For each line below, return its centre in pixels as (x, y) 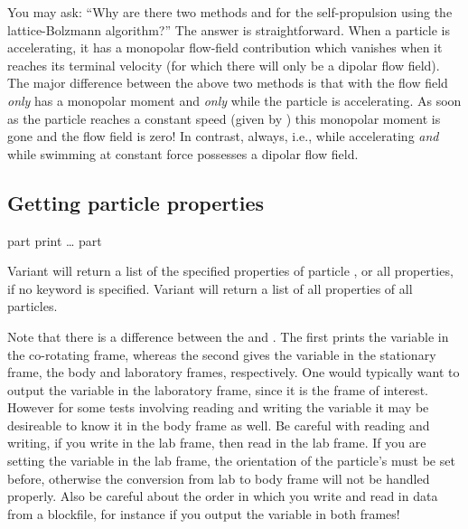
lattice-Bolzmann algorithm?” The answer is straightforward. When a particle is (229, 29)
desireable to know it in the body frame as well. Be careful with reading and (219, 425)
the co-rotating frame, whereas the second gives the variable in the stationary (222, 354)
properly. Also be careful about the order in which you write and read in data (223, 496)
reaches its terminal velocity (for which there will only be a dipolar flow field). (224, 65)
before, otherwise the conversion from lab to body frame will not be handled (219, 478)
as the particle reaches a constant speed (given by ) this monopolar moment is (224, 118)
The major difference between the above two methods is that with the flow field (228, 83)
